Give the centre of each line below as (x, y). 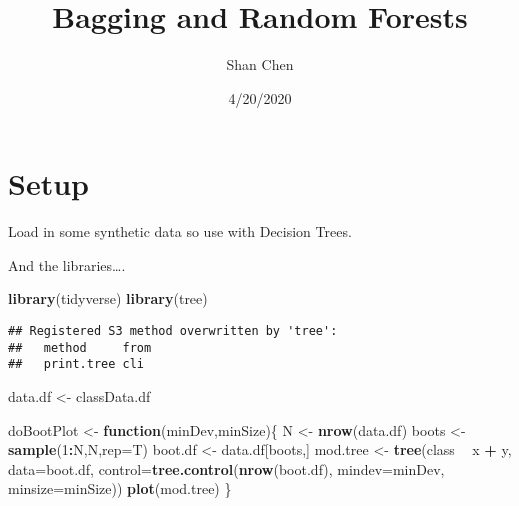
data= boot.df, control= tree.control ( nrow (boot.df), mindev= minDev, (226, 468)
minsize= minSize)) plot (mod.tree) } (120, 488)
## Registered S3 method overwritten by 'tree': (173, 331)
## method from (80, 347)
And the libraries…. (67, 264)
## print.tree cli (76, 364)
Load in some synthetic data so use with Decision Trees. (180, 231)
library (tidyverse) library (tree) (108, 298)
